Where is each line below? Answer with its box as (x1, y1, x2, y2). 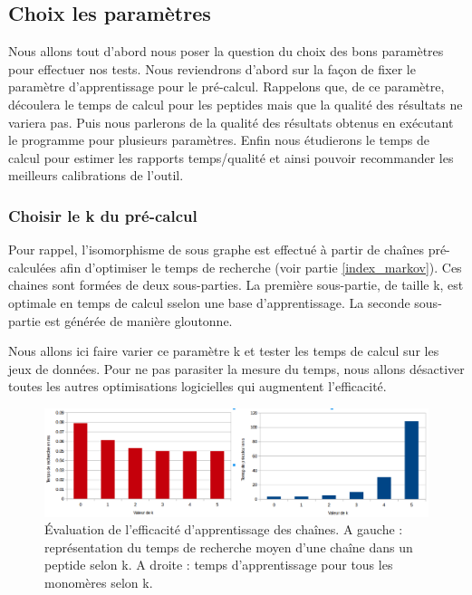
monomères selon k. (44, 572, 153, 591)
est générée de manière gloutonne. (44, 311, 233, 330)
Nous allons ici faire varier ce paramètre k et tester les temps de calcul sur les (8, 341, 439, 360)
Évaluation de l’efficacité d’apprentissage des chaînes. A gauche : (44, 520, 403, 539)
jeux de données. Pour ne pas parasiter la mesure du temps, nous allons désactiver (8, 359, 465, 378)
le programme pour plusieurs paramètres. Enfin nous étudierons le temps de (8, 130, 429, 149)
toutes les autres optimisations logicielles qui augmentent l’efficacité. (8, 377, 387, 396)
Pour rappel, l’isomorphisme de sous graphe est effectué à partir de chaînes (8, 240, 424, 259)
